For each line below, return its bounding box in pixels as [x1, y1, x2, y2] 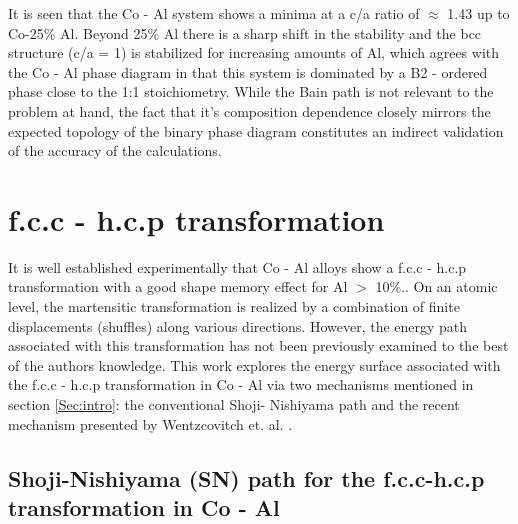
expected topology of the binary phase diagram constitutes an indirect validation [8, 120, 504, 141]
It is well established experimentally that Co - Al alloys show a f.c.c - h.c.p [8, 256, 467, 277]
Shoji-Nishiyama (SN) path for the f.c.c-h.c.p [8, 462, 485, 493]
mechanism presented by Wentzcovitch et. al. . [8, 413, 293, 434]
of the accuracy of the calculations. [8, 140, 222, 161]
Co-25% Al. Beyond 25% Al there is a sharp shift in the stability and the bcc [8, 22, 482, 43]
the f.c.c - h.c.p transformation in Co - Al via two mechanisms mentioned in [8, 374, 474, 395]
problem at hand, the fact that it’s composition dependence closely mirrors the [8, 100, 491, 121]
